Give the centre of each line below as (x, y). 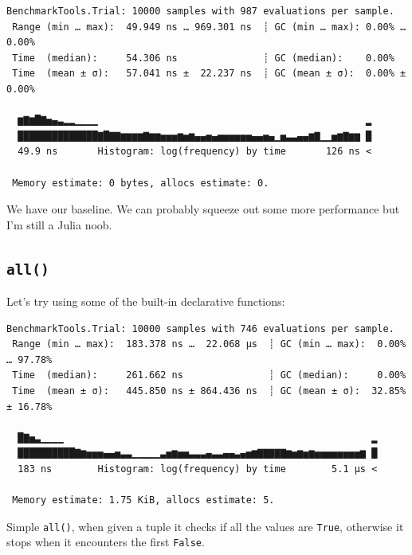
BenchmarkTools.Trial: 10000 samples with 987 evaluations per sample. (200, 11)
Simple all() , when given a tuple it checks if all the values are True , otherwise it (205, 526)
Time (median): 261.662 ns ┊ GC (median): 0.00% (209, 375)
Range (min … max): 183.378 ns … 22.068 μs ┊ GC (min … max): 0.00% (209, 344)
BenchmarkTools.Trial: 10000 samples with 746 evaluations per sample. (200, 328)
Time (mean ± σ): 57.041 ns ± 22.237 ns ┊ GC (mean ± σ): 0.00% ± (209, 74)
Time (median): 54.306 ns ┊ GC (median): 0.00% (203, 58)
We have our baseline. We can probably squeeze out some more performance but (203, 209)
